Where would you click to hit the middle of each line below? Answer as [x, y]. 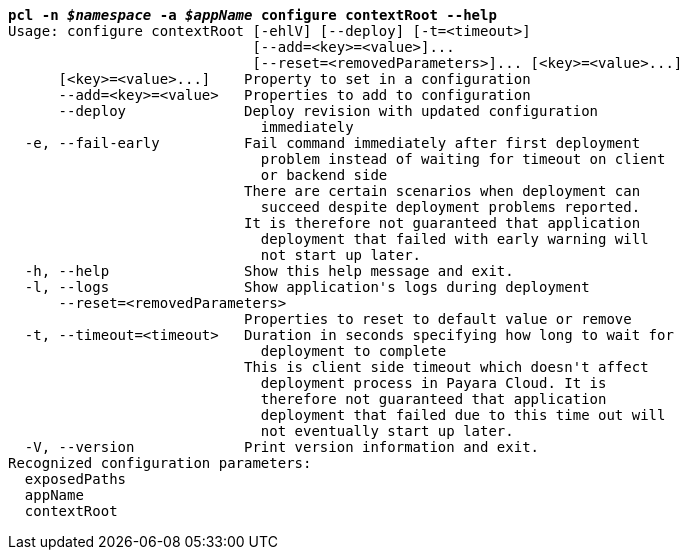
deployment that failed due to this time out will [463, 415]
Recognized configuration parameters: [160, 463]
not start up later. [341, 255]
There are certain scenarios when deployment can [442, 191]
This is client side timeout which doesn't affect [446, 367]
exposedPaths [75, 479]
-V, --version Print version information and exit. [282, 447]
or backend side [324, 175]
